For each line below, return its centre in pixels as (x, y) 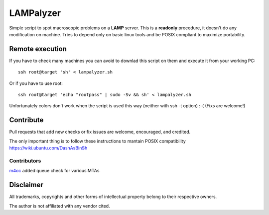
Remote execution (38, 49)
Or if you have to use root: (36, 83)
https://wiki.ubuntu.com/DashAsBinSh (48, 148)
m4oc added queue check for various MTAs (54, 171)
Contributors (25, 160)
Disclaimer (26, 185)
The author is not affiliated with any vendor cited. (60, 206)
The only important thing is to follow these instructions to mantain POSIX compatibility (98, 141)
